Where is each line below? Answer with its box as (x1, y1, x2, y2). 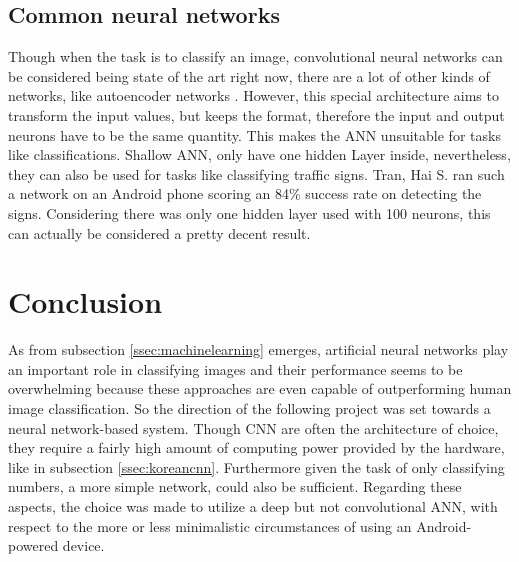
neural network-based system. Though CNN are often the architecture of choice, (8, 417, 499, 438)
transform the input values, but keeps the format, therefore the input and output (8, 104, 505, 125)
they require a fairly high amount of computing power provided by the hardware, (8, 437, 505, 458)
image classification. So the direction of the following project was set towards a (8, 398, 491, 419)
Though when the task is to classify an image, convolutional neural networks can (8, 46, 503, 67)
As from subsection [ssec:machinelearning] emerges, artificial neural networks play (8, 339, 509, 360)
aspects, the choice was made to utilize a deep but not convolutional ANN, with (8, 496, 498, 517)
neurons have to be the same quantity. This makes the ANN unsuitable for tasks (8, 124, 501, 145)
